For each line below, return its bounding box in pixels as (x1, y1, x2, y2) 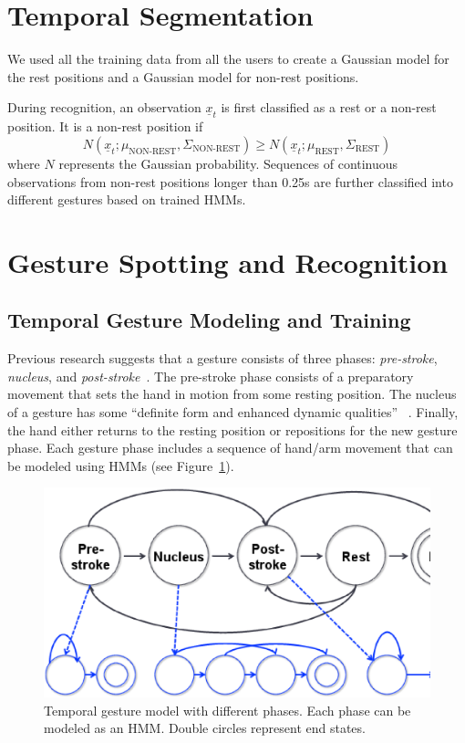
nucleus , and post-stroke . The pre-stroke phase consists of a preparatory (7, 366, 414, 385)
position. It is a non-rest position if (7, 117, 203, 136)
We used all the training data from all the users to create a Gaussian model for (7, 49, 449, 68)
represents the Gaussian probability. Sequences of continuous (58, 153, 398, 173)
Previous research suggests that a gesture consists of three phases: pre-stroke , (7, 349, 438, 368)
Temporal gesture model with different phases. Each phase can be (44, 700, 411, 719)
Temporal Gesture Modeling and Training (7, 306, 411, 334)
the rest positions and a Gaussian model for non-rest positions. (7, 67, 359, 86)
